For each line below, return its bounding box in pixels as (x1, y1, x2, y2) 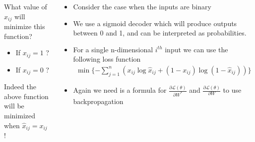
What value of (4, 1, 47, 11)
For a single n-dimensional (73, 44, 153, 54)
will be (4, 101, 24, 111)
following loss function (73, 54, 141, 64)
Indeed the (4, 81, 36, 92)
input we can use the (165, 44, 228, 54)
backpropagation (73, 96, 124, 106)
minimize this (4, 21, 45, 32)
